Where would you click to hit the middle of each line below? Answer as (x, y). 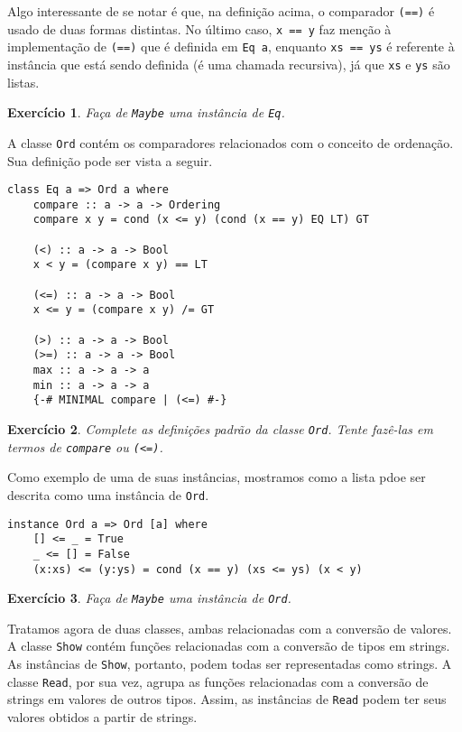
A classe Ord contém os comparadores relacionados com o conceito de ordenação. (231, 142)
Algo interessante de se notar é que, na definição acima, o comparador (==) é (221, 11)
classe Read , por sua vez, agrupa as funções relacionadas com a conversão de (218, 681)
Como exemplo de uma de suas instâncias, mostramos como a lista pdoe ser (217, 477)
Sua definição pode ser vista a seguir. (110, 160)
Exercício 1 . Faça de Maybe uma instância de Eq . (146, 112)
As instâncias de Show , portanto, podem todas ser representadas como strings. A (230, 664)
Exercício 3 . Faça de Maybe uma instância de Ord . (149, 598)
